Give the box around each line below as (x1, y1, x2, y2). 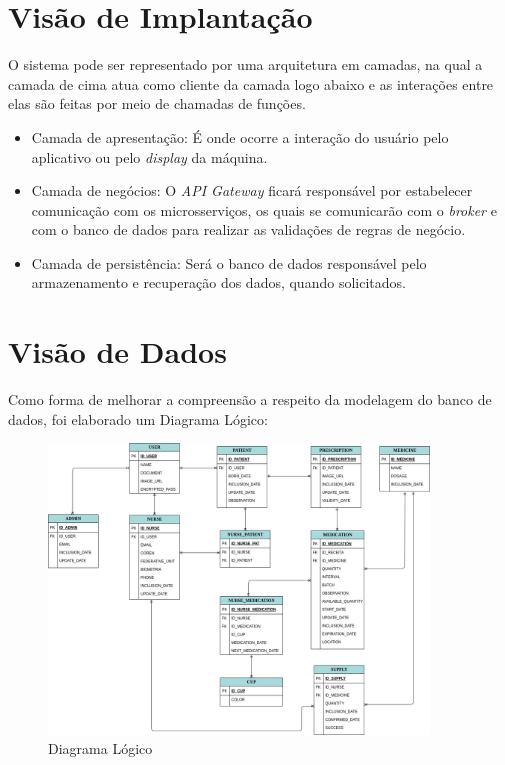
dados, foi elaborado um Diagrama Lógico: (8, 408, 268, 429)
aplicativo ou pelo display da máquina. (31, 146, 268, 167)
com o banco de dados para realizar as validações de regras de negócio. (31, 219, 466, 240)
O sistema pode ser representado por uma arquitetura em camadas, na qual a (8, 54, 483, 75)
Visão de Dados (8, 331, 227, 372)
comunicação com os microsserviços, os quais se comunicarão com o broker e (31, 199, 497, 220)
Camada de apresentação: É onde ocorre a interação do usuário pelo (31, 126, 449, 147)
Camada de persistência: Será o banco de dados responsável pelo (31, 252, 427, 273)
